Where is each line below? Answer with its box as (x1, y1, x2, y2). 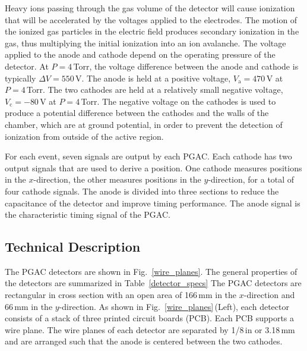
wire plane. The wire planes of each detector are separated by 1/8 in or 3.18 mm (5, 323, 295, 336)
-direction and (243, 289, 295, 301)
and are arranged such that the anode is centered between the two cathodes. (5, 335, 283, 347)
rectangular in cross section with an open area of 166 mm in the (5, 289, 237, 301)
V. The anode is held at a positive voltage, (75, 71, 231, 84)
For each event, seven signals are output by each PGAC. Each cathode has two (5, 150, 292, 162)
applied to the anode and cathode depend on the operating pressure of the (5, 48, 276, 61)
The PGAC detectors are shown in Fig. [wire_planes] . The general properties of (5, 265, 297, 277)
